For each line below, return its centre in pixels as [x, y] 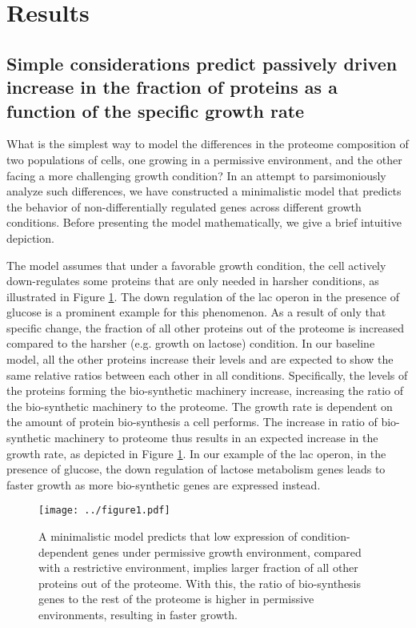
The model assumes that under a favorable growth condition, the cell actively [196, 265]
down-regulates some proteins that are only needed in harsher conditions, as [193, 281]
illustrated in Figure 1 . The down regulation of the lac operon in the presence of [203, 296]
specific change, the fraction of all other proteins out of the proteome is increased [206, 327]
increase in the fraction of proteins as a [172, 87]
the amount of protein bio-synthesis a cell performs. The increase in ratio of [192, 422]
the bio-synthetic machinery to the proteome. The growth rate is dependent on [200, 406]
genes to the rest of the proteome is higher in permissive [176, 599]
